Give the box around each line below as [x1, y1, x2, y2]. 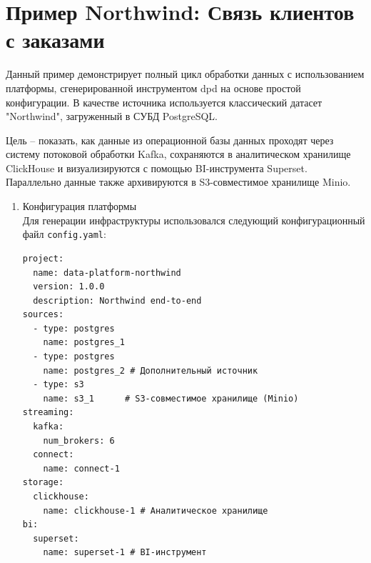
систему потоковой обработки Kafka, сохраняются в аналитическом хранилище [6, 146, 351, 161]
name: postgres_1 [43, 337, 125, 348]
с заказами [6, 25, 105, 54]
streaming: [22, 407, 74, 418]
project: [22, 253, 64, 264]
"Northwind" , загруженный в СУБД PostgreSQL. [6, 109, 218, 124]
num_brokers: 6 [43, 435, 115, 446]
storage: [22, 477, 64, 488]
